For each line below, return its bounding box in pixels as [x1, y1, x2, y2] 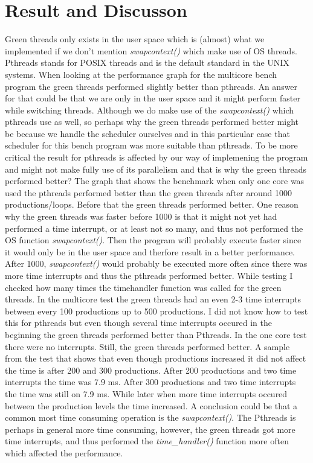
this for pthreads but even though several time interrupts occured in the [5, 316, 272, 329]
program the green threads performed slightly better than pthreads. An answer [5, 80, 298, 92]
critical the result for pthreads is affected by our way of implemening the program [5, 151, 308, 164]
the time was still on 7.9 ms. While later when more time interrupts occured [5, 387, 288, 400]
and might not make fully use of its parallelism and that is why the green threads [5, 162, 307, 175]
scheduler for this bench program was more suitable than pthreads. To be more [5, 139, 298, 152]
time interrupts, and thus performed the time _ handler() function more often [5, 435, 289, 447]
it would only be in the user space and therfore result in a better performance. [5, 245, 295, 258]
